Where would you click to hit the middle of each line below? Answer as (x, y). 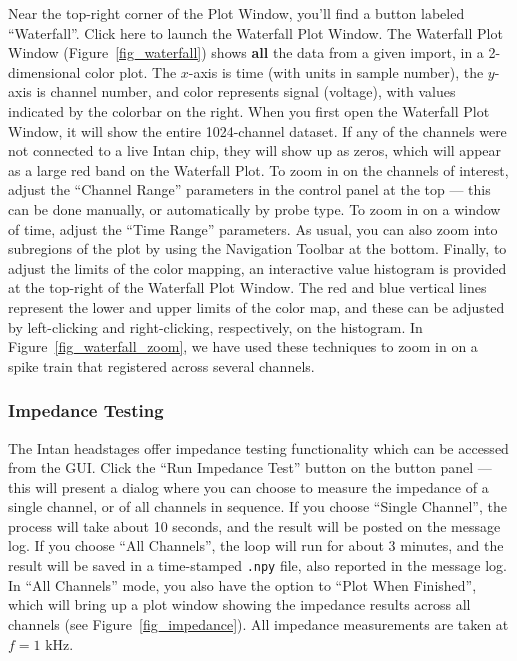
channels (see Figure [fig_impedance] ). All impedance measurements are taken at (258, 623)
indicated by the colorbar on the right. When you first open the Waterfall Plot (249, 110)
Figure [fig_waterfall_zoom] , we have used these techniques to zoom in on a (243, 346)
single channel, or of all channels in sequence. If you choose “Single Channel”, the (257, 506)
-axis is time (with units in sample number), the (336, 71)
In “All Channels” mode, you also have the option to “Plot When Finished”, (242, 584)
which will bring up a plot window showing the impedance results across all (239, 604)
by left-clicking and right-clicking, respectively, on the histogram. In (215, 326)
